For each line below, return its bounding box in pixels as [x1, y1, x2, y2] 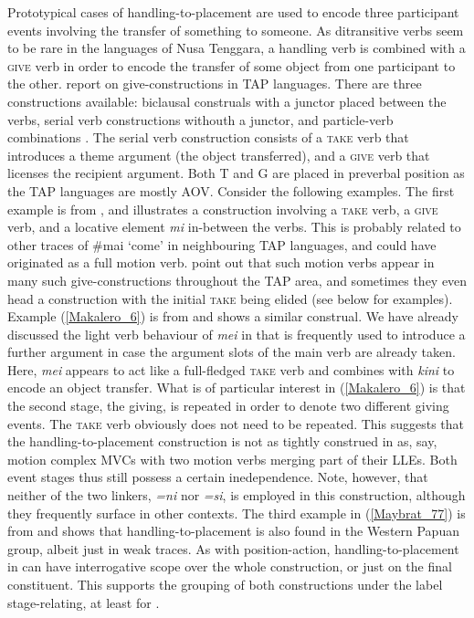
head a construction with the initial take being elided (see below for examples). [7, 288, 453, 308]
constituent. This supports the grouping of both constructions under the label [7, 575, 443, 593]
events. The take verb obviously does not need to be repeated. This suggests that [7, 414, 465, 433]
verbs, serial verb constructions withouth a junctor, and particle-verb [7, 110, 394, 129]
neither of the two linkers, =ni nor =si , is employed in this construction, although [7, 486, 466, 505]
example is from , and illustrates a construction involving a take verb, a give [7, 199, 438, 218]
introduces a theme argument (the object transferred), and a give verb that [7, 145, 430, 164]
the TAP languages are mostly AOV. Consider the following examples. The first [7, 181, 455, 200]
